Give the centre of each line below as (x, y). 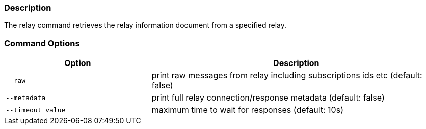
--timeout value (36, 110)
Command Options (42, 43)
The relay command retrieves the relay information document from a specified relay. (145, 25)
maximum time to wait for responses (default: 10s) (247, 110)
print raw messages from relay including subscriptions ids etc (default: (287, 75)
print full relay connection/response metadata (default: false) (268, 98)
